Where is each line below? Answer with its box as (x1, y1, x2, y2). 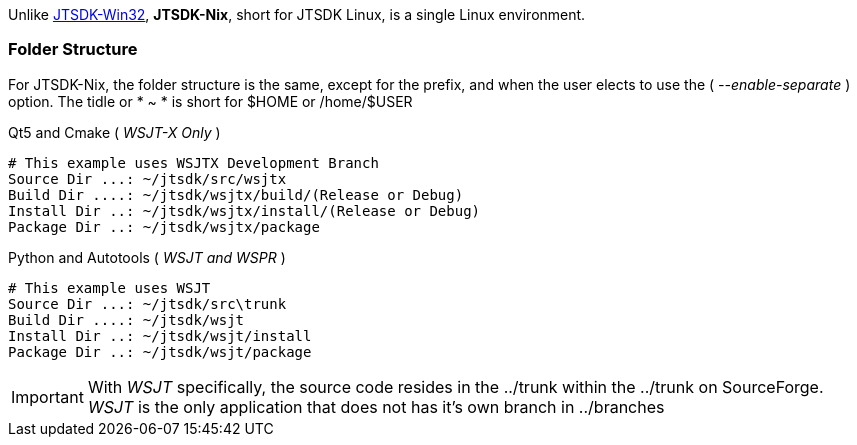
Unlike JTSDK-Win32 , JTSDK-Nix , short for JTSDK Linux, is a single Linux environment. (8, 6, 586, 23)
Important (11, 386, 84, 407)
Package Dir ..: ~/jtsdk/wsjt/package (8, 343, 312, 360)
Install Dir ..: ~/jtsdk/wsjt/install (8, 327, 312, 344)
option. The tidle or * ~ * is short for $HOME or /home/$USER (8, 92, 413, 110)
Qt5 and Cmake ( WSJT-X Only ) (8, 123, 221, 141)
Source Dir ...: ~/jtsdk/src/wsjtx (8, 170, 287, 187)
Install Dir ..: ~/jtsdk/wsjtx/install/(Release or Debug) (8, 202, 481, 219)
